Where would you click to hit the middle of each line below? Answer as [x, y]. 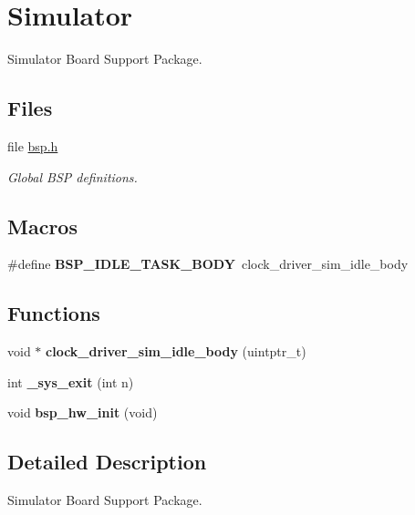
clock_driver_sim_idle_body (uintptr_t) [176, 351]
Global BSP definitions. [73, 176]
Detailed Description [107, 462]
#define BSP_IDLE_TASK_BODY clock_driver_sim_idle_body [208, 264]
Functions [54, 313]
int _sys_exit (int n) [71, 381]
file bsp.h [33, 145]
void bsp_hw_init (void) [83, 412]
